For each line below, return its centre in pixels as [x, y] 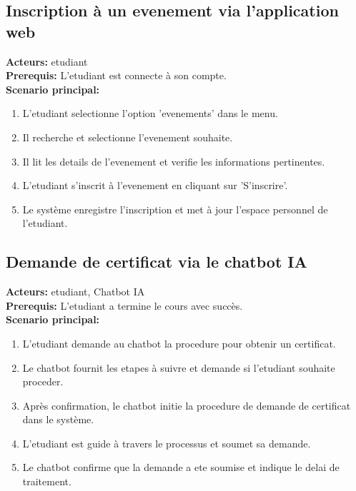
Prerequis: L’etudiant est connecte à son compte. [116, 75]
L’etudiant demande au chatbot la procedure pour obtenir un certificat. [179, 343]
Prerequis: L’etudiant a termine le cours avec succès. [124, 305]
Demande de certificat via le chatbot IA [157, 262]
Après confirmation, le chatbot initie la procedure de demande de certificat [187, 405]
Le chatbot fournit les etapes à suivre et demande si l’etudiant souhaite [179, 367]
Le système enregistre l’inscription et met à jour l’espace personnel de [175, 209]
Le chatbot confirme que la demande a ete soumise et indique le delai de [181, 467]
